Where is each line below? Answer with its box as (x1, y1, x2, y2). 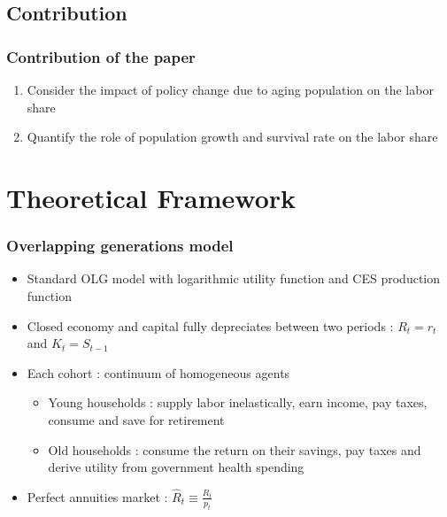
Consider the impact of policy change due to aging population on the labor (27, 81, 434, 98)
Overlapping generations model (6, 235, 234, 257)
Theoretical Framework (6, 179, 297, 215)
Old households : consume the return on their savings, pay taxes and (48, 440, 421, 459)
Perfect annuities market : (27, 487, 168, 505)
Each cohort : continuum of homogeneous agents (27, 363, 290, 382)
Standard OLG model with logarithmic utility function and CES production (27, 269, 441, 288)
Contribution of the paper (6, 45, 196, 67)
